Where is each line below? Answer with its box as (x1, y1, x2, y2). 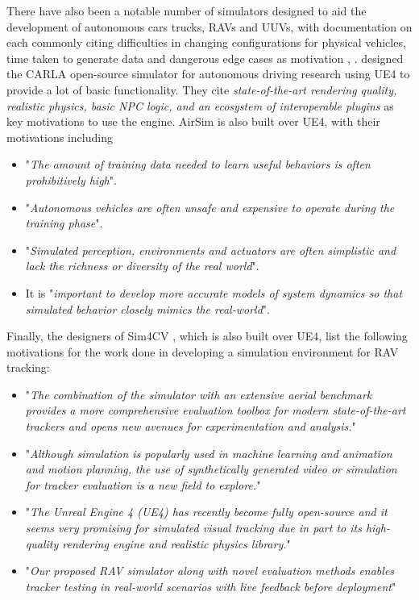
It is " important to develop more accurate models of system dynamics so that (25, 284, 403, 301)
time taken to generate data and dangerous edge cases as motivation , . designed (6, 49, 404, 66)
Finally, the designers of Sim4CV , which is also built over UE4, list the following (6, 327, 408, 344)
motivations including (6, 128, 113, 145)
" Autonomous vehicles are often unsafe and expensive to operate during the (25, 198, 395, 215)
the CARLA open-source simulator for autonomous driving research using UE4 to (6, 65, 410, 82)
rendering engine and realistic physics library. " (62, 535, 291, 552)
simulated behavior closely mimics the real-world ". (25, 300, 270, 317)
